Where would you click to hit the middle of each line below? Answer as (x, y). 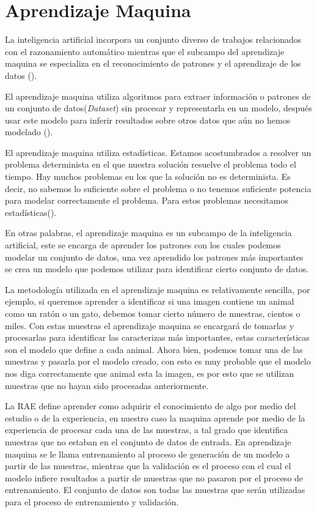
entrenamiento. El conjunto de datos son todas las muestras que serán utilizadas (155, 490)
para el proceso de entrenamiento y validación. (92, 501)
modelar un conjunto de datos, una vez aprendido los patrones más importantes (154, 257)
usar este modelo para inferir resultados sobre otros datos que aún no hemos (148, 120)
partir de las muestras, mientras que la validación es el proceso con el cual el (148, 466)
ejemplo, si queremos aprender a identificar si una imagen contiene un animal (150, 301)
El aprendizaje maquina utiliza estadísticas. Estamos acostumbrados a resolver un (158, 152)
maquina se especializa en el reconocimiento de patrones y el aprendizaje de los (153, 63)
